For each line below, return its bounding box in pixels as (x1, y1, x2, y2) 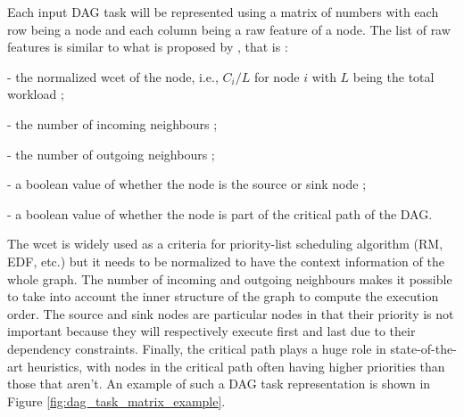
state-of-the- (390, 339, 457, 357)
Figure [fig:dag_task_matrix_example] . (7, 391, 226, 410)
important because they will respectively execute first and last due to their (7, 322, 416, 340)
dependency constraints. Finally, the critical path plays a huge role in (7, 339, 386, 357)
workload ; (7, 85, 64, 103)
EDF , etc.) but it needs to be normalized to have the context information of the (7, 251, 444, 270)
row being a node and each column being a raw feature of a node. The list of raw (7, 20, 451, 38)
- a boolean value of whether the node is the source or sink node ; (7, 175, 367, 193)
